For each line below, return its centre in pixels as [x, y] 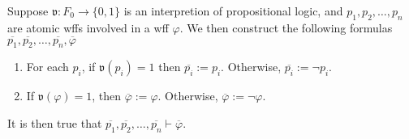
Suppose [28, 11]
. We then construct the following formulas [286, 27]
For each [47, 67]
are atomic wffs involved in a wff [88, 27]
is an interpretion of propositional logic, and [233, 11]
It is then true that [55, 123]
